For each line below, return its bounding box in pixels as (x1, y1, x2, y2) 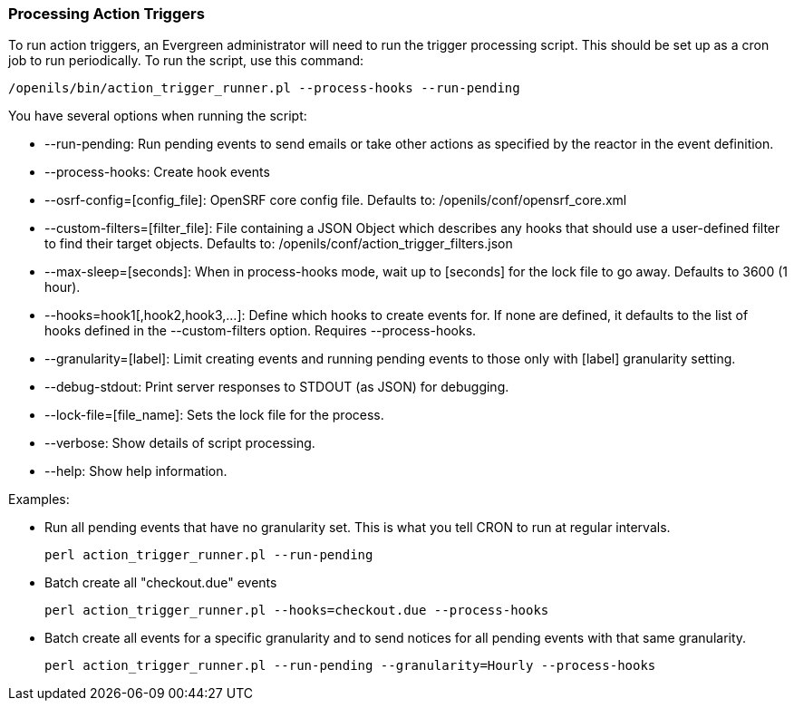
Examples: (8, 491, 70, 508)
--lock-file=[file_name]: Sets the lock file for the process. (44, 407, 384, 423)
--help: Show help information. (44, 463, 228, 480)
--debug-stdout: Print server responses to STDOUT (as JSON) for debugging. (44, 379, 509, 395)
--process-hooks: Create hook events (44, 164, 270, 180)
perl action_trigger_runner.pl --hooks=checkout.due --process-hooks (44, 603, 549, 618)
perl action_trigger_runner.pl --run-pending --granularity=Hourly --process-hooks (44, 658, 656, 674)
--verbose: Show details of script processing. (44, 435, 315, 451)
